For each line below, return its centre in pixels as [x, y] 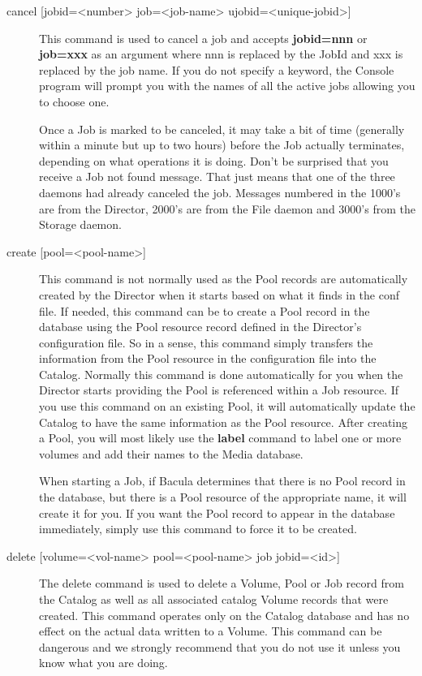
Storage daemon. [80, 224]
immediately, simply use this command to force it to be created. [198, 529]
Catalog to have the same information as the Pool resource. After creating [224, 422]
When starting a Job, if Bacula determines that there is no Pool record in [222, 481]
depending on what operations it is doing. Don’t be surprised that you [214, 160]
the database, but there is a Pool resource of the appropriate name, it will [223, 497]
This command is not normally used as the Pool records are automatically [224, 279]
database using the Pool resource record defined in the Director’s [200, 327]
